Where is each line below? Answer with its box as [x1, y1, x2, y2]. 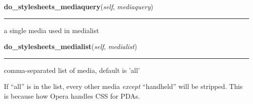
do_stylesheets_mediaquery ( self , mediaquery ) [4, 1, 153, 11]
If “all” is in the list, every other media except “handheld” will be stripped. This [4, 81, 243, 91]
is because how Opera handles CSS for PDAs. [4, 90, 140, 101]
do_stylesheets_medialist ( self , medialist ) [4, 41, 137, 52]
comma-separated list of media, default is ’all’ [4, 65, 140, 75]
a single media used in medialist [4, 25, 99, 35]
